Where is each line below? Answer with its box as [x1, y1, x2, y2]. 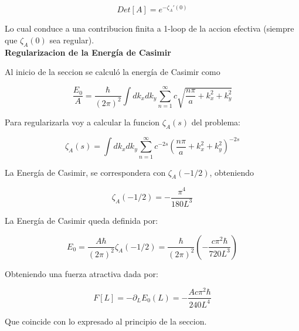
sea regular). [49, 34, 94, 46]
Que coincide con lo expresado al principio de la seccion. [5, 315, 207, 327]
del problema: [191, 115, 241, 128]
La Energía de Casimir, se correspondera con [5, 166, 166, 178]
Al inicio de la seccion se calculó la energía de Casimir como [5, 66, 220, 78]
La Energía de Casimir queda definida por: [5, 214, 158, 226]
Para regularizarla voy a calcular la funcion [5, 115, 160, 128]
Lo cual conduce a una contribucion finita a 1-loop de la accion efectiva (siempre [5, 22, 294, 35]
